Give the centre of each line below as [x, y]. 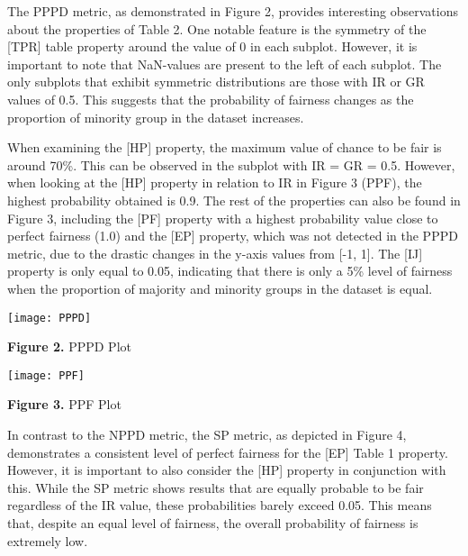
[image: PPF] [46, 375]
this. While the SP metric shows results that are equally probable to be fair [216, 487]
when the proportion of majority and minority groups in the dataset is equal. [220, 288]
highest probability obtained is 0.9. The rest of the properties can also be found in [234, 200]
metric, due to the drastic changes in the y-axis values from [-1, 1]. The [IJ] [215, 253]
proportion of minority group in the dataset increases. [156, 117]
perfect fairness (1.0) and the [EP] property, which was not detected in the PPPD [233, 236]
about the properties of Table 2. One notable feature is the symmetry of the [217, 28]
